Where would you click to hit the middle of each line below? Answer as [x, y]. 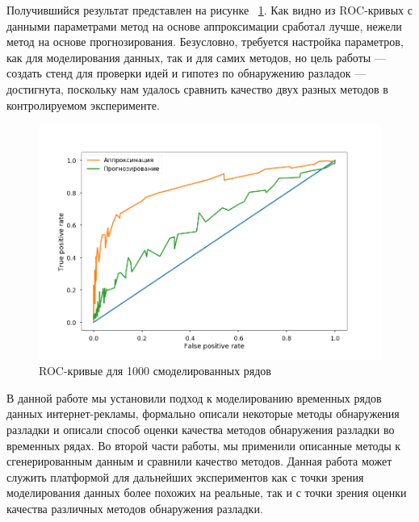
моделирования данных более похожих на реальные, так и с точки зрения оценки [207, 493]
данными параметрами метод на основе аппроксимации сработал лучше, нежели [204, 25]
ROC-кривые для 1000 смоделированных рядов [155, 371]
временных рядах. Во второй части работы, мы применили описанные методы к [204, 445]
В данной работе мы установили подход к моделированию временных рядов [194, 397]
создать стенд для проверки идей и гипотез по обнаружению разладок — [186, 73]
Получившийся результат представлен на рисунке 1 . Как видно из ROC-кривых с [209, 10]
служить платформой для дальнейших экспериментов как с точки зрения [185, 476]
